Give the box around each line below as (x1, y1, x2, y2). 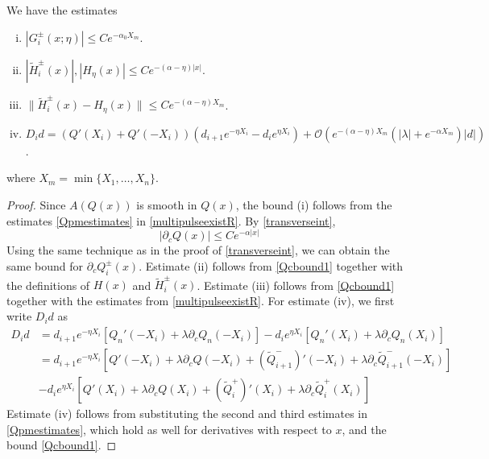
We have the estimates (6, 2, 118, 18)
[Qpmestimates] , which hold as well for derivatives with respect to (6, 420, 332, 437)
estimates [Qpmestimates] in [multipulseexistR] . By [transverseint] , (6, 212, 336, 229)
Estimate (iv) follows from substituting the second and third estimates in (6, 405, 368, 422)
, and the (342, 420, 387, 437)
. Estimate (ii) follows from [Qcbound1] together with (139, 257, 404, 274)
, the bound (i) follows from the (235, 196, 392, 213)
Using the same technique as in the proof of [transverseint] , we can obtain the (6, 242, 390, 258)
